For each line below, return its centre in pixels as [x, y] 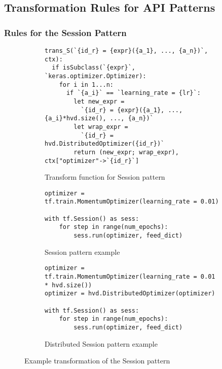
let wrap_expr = [101, 127]
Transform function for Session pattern [105, 177]
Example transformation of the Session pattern [97, 361]
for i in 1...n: [86, 85]
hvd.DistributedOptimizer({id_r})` [105, 144]
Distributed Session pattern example [101, 343]
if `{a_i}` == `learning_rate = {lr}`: [133, 93]
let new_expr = [99, 101]
